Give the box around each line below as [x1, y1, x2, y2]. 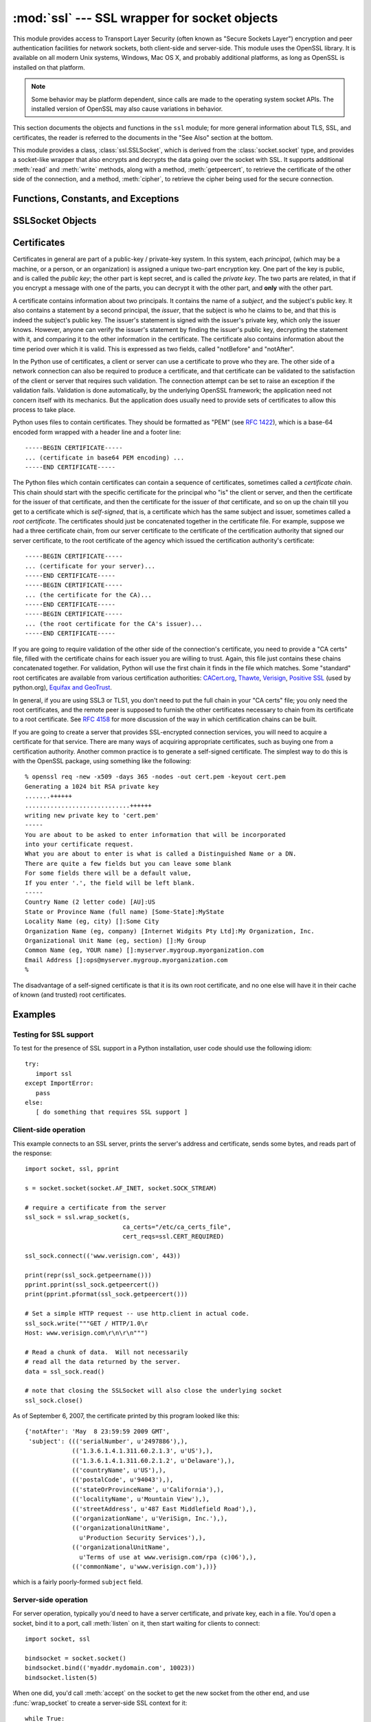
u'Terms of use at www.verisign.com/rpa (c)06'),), [79, 1553, 257, 1561]
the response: [12, 1149, 52, 1157]
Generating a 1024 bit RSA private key [25, 782, 159, 790]
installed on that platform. [12, 63, 85, 72]
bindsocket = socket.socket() [25, 1654, 127, 1663]
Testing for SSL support [12, 1030, 94, 1039]
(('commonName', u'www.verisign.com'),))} [71, 1562, 217, 1570]
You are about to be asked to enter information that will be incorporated [25, 831, 286, 838]
